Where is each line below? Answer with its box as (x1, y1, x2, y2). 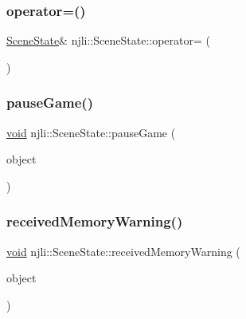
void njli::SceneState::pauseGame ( (6, 124, 176, 140)
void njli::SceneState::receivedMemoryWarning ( (6, 242, 240, 259)
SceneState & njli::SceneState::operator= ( (6, 32, 211, 49)
